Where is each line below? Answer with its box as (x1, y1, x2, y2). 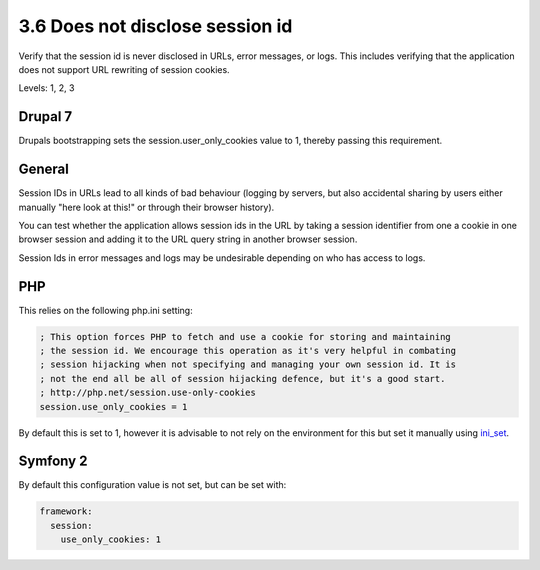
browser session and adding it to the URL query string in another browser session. (18, 233, 358, 245)
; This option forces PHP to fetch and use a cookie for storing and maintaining (39, 331, 452, 342)
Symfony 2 (18, 453, 88, 470)
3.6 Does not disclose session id (18, 15, 293, 37)
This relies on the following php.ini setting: (18, 304, 194, 316)
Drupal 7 (18, 108, 73, 125)
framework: (39, 506, 93, 517)
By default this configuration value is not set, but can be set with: (18, 479, 287, 491)
